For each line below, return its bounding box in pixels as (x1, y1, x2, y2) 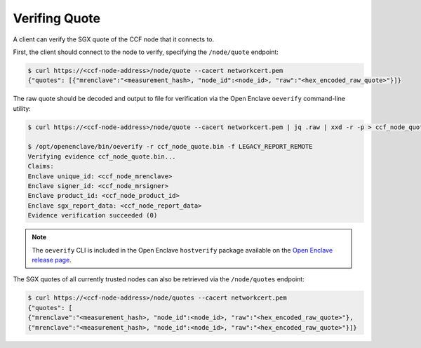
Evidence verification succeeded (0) (27, 211, 158, 220)
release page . (32, 255, 72, 264)
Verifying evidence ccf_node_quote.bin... (27, 152, 176, 161)
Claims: (27, 162, 54, 170)
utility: (13, 104, 31, 112)
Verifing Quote (13, 11, 101, 26)
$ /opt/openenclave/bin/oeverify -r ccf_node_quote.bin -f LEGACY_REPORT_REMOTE (27, 142, 313, 151)
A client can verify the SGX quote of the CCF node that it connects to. (13, 35, 215, 43)
